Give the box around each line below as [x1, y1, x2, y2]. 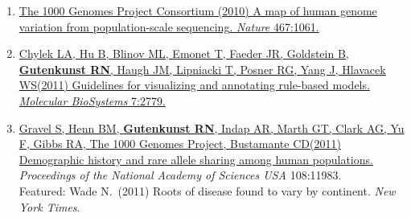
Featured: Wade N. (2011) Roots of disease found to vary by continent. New [18, 182, 396, 199]
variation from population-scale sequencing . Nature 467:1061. [18, 18, 319, 35]
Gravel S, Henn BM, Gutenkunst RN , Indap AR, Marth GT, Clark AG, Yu [18, 119, 405, 136]
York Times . [18, 198, 80, 215]
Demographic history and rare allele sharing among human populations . [18, 150, 373, 167]
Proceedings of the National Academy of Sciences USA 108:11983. [18, 167, 342, 183]
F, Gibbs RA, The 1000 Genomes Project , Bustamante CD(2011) [18, 135, 341, 152]
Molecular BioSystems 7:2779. [18, 92, 166, 109]
